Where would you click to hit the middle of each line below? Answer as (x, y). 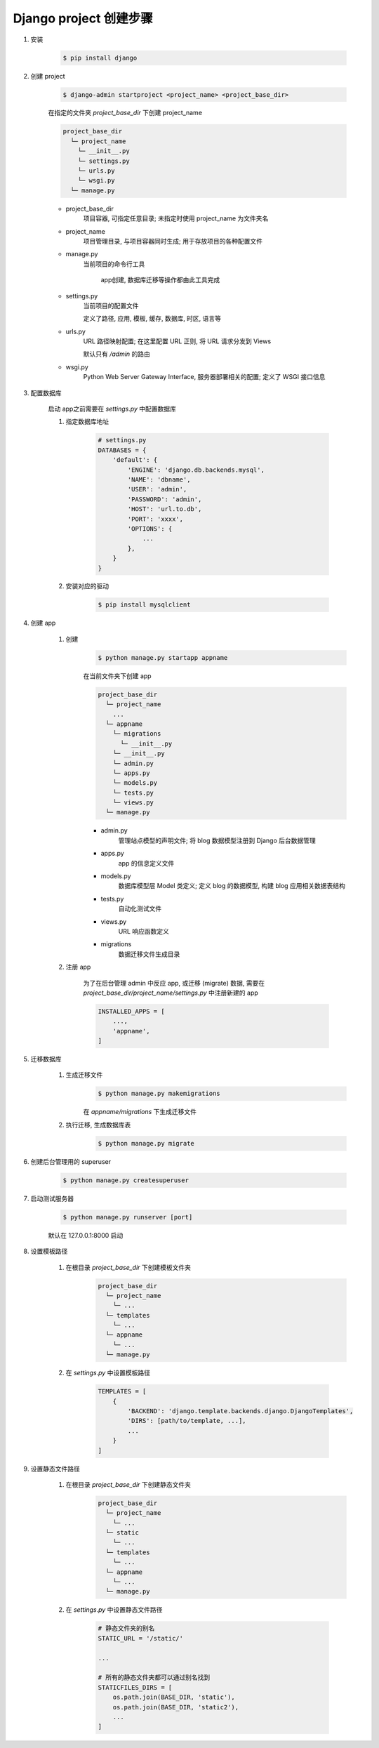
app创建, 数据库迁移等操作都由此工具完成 (160, 280)
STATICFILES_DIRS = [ (135, 1687)
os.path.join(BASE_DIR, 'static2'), (175, 1707)
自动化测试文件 (140, 908)
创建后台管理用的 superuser (71, 1161)
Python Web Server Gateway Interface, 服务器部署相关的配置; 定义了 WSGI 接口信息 (204, 377)
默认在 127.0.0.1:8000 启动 (86, 1235)
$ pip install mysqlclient (144, 605)
